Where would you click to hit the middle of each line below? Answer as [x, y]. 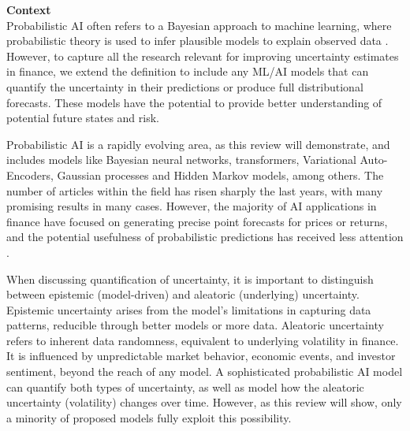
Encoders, [30, 175]
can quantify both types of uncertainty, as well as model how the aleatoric [185, 386]
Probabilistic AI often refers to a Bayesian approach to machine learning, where [199, 25]
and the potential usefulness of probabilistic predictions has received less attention [205, 237]
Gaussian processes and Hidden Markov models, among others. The [220, 175]
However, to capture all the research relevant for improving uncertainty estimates [203, 56]
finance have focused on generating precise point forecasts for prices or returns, [197, 221]
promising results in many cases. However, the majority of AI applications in [192, 206]
